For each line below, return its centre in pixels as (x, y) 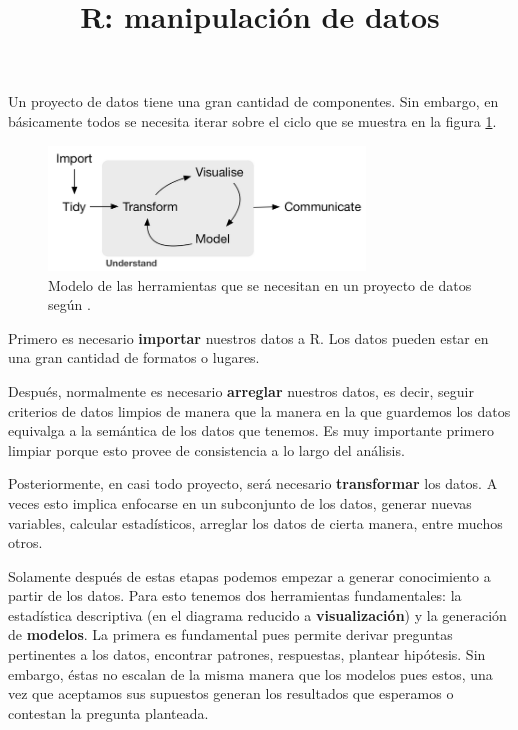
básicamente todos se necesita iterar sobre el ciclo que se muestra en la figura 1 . (252, 120)
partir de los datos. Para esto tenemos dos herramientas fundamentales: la (235, 595)
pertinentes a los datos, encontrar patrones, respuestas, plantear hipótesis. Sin (247, 654)
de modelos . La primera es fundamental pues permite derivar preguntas (230, 634)
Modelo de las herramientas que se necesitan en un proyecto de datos (260, 284)
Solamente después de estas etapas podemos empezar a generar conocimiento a (249, 575)
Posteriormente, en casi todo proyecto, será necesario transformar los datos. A (253, 483)
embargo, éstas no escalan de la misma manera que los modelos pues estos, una (250, 673)
